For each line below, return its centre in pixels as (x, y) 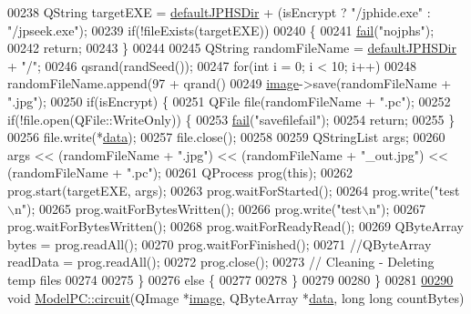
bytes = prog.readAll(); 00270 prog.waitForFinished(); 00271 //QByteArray (220, 243)
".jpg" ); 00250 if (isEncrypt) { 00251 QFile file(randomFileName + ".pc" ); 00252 (229, 101)
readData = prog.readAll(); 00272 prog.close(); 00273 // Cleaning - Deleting (221, 262)
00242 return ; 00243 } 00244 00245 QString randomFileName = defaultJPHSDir (232, 48)
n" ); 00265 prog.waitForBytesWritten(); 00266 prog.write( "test (188, 208)
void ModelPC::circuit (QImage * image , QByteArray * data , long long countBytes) (236, 297)
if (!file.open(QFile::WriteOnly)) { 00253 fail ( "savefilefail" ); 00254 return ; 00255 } (231, 119)
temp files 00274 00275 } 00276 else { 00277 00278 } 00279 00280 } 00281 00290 (230, 279)
